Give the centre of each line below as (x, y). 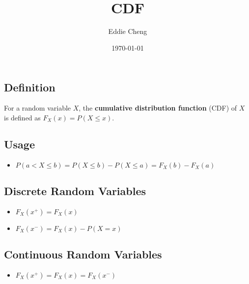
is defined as (22, 117)
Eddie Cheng (128, 31)
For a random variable (38, 108)
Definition (30, 87)
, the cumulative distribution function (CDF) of (158, 108)
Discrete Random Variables (75, 190)
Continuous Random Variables (83, 254)
